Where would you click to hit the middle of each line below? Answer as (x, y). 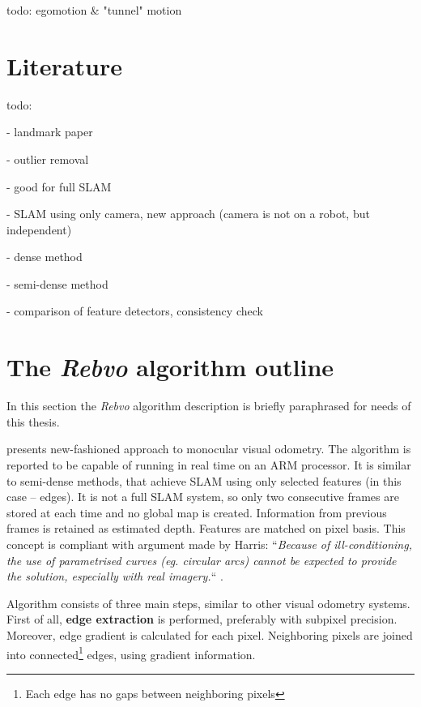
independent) (39, 229)
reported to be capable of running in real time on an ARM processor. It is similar (209, 464)
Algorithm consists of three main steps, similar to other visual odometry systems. (208, 603)
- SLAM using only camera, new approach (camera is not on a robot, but (188, 214)
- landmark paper (50, 132)
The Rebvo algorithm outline (170, 367)
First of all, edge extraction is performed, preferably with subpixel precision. (202, 619)
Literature (64, 65)
